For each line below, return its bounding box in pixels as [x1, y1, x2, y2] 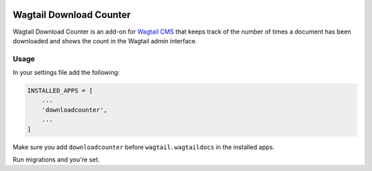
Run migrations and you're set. [12, 155, 100, 163]
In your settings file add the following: [12, 69, 120, 77]
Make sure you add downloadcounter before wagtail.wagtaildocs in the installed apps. [12, 143, 275, 151]
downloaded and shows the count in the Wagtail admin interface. [12, 36, 198, 45]
